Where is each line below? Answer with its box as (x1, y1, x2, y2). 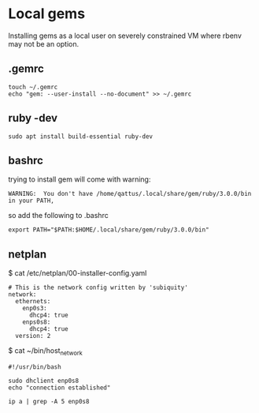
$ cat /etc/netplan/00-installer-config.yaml (8, 268, 147, 278)
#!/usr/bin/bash (8, 362, 61, 371)
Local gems (8, 5, 85, 23)
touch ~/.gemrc (8, 83, 58, 91)
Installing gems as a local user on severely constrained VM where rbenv (8, 31, 242, 40)
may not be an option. (8, 39, 80, 48)
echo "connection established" (8, 384, 111, 392)
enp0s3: (22, 305, 47, 313)
